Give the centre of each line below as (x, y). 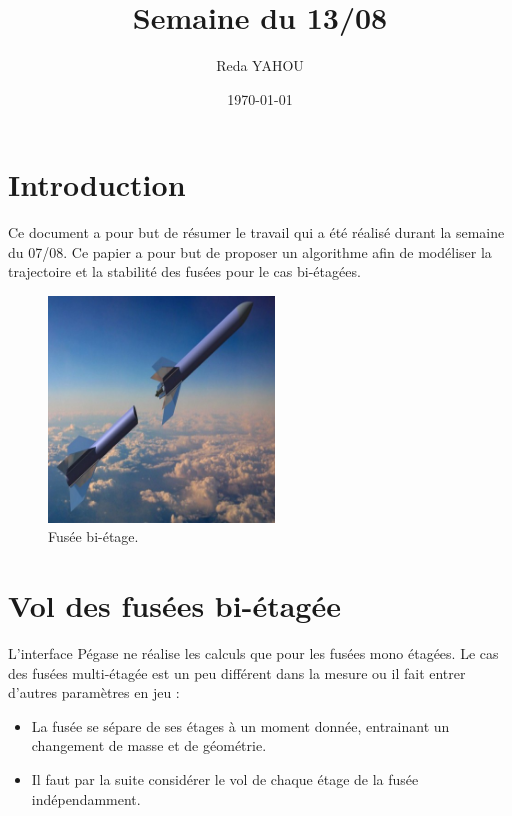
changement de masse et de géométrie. (149, 745)
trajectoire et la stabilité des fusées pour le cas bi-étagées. (184, 271)
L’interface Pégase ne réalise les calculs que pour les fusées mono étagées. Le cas (253, 653)
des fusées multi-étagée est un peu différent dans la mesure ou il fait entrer (237, 672)
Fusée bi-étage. (93, 536)
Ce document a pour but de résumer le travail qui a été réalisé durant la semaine (256, 232)
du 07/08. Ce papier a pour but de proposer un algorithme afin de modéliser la (250, 251)
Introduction (97, 184)
